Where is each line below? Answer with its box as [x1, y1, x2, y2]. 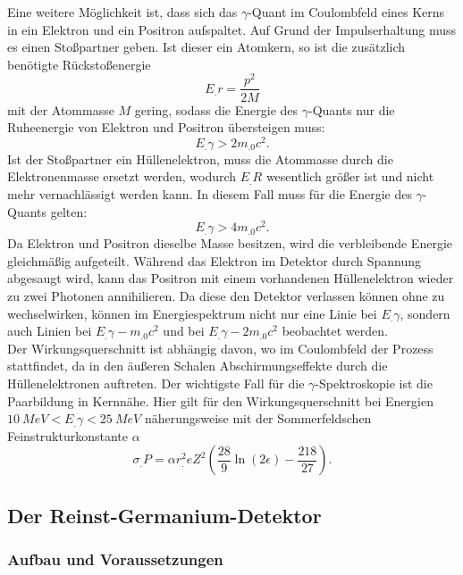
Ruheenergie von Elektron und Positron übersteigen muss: [7, 118, 325, 137]
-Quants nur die [307, 100, 395, 119]
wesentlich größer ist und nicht [265, 167, 434, 186]
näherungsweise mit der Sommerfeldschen [144, 409, 372, 428]
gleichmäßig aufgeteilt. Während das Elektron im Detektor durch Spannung [7, 251, 422, 270]
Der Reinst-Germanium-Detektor [7, 501, 322, 529]
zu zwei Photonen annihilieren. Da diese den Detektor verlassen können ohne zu [7, 287, 445, 305]
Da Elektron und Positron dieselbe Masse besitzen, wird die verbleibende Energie [7, 234, 452, 253]
